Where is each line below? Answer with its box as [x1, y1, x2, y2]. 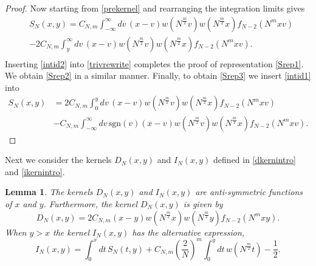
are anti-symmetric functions [195, 185, 303, 198]
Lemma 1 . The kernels [5, 185, 93, 198]
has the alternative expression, [132, 225, 245, 238]
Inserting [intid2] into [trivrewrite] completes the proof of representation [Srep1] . [5, 57, 304, 70]
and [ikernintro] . [5, 165, 65, 178]
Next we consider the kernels [5, 153, 112, 166]
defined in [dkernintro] [213, 153, 296, 166]
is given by [183, 197, 223, 210]
